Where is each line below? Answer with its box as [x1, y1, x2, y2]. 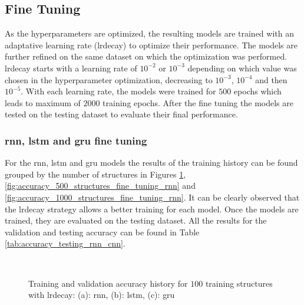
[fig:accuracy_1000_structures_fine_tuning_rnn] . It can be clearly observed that [5, 191, 300, 203]
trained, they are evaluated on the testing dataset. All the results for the [5, 214, 267, 227]
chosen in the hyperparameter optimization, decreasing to [5, 73, 213, 86]
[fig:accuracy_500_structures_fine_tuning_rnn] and [5, 179, 196, 192]
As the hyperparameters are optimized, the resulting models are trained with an [5, 27, 294, 40]
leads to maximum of [5, 96, 81, 109]
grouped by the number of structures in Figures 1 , [5, 168, 186, 180]
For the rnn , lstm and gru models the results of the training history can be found [5, 156, 298, 169]
